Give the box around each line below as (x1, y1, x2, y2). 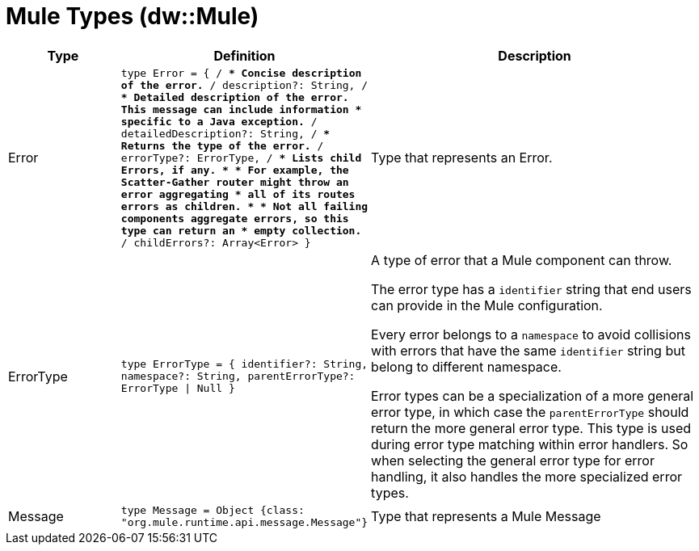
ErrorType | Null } (120, 382, 235, 395)
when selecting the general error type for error (371, 452, 655, 469)
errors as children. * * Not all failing (120, 200, 368, 212)
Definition (213, 47, 276, 64)
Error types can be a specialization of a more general (371, 387, 694, 404)
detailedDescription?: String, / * (120, 127, 331, 140)
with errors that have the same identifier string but (371, 342, 685, 359)
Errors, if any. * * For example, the (120, 163, 349, 176)
